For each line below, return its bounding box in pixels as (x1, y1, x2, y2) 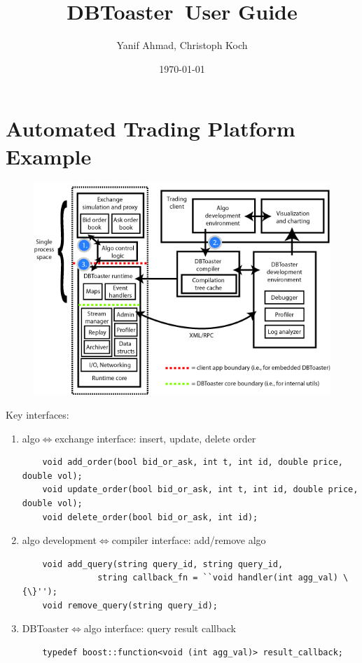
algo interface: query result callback (83, 621, 236, 636)
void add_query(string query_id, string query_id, (42, 559, 284, 569)
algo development (22, 533, 97, 547)
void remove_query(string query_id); (42, 600, 218, 610)
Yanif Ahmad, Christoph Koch (116, 38, 248, 53)
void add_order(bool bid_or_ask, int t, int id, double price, (42, 457, 343, 468)
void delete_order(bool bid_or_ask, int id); (42, 512, 258, 522)
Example (6, 141, 92, 170)
